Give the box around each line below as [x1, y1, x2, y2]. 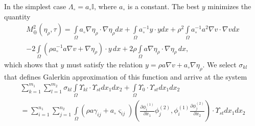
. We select [202, 59, 237, 69]
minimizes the [207, 1, 251, 11]
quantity [4, 11, 31, 21]
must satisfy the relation [66, 59, 143, 69]
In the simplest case [4, 1, 66, 11]
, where [94, 1, 117, 11]
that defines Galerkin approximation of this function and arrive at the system [4, 71, 247, 82]
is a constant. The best [127, 1, 200, 11]
